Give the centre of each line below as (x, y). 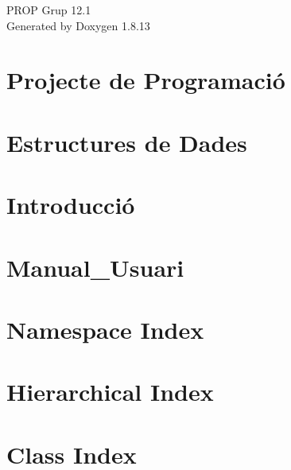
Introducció (71, 205)
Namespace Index (105, 329)
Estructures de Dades (127, 142)
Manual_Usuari (95, 267)
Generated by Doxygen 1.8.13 (78, 25)
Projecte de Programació (146, 80)
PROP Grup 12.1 (49, 10)
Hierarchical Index (110, 392)
